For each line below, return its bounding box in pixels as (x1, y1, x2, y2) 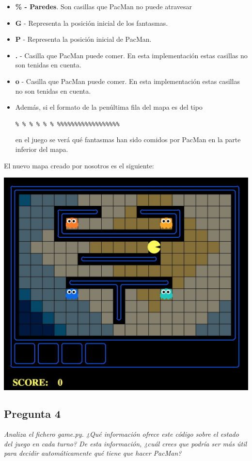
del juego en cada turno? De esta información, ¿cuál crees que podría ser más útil (4, 438, 247, 448)
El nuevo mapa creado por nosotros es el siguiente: (4, 160, 154, 170)
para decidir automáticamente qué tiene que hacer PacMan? (4, 448, 182, 458)
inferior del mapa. (15, 144, 68, 154)
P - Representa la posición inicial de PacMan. (15, 34, 152, 44)
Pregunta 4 (4, 406, 61, 421)
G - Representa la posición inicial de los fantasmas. (15, 17, 168, 28)
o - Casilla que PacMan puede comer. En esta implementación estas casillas (15, 76, 240, 86)
